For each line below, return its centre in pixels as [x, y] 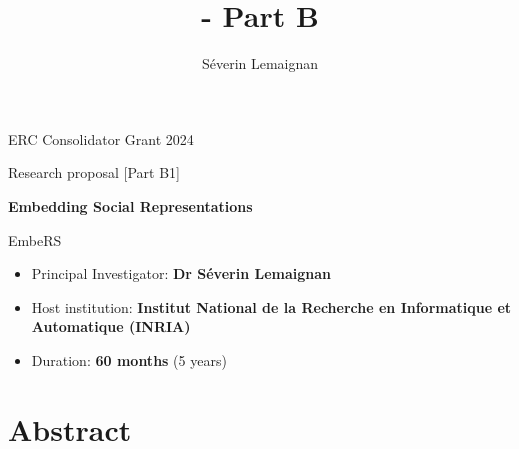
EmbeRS [35, 239]
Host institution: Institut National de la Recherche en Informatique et [271, 306]
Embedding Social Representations [130, 205]
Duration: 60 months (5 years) [129, 359]
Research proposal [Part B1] [94, 172]
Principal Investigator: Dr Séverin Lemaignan [181, 273]
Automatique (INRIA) [111, 326]
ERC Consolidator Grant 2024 [101, 138]
